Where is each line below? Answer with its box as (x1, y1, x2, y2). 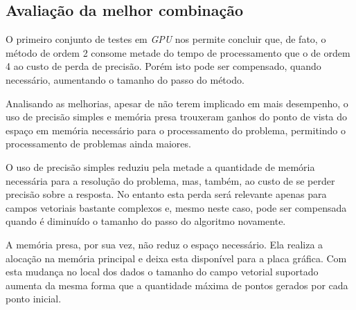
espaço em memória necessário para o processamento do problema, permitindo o (6, 122, 346, 137)
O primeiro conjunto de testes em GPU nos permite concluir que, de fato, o (6, 32, 326, 46)
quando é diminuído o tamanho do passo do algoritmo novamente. (6, 214, 286, 228)
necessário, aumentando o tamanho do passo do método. (6, 72, 244, 86)
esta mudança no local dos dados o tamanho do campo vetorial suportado (6, 264, 319, 279)
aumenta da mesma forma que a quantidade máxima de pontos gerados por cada (6, 277, 348, 292)
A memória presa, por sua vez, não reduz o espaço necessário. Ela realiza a (6, 237, 323, 251)
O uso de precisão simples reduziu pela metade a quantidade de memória (6, 159, 315, 174)
